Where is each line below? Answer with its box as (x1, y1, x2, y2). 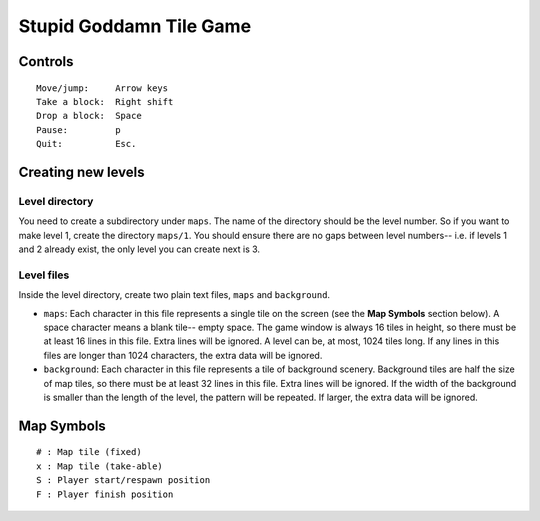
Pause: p (36, 124, 121, 135)
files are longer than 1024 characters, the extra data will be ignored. (43, 349, 323, 361)
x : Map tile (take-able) (36, 460, 164, 472)
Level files (18, 268, 70, 282)
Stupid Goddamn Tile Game (18, 15, 252, 37)
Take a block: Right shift (36, 96, 174, 107)
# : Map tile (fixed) (36, 446, 142, 458)
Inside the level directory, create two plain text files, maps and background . (18, 289, 330, 301)
